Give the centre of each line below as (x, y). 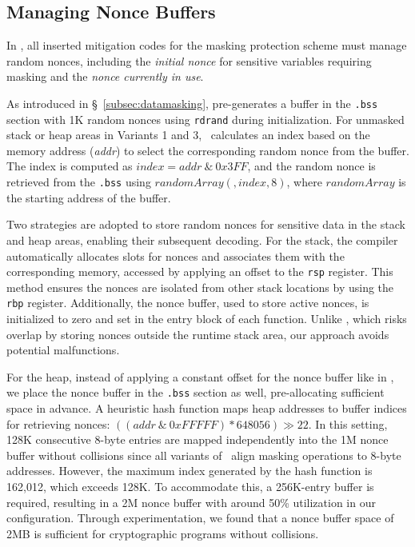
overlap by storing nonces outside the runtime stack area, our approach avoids (198, 334)
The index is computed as (70, 166)
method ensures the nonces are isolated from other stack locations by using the (200, 287)
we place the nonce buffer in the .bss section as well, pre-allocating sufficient (196, 392)
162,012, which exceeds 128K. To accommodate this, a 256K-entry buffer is (190, 487)
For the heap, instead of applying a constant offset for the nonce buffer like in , (200, 376)
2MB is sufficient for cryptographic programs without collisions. (163, 533)
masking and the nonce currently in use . (105, 76)
